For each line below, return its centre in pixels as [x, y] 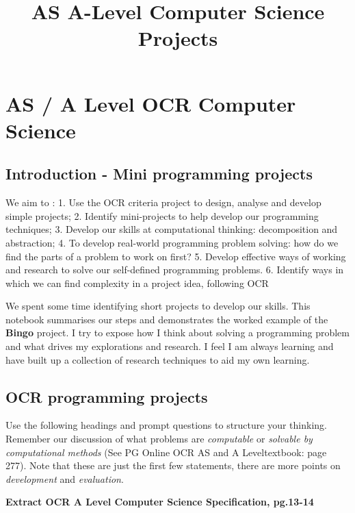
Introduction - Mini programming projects [159, 174]
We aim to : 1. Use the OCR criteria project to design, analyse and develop [163, 202]
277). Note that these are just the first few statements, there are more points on [173, 465]
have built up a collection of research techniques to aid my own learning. [158, 359]
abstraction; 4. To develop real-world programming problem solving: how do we [172, 242]
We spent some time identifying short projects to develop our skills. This [158, 306]
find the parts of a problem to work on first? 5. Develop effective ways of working [176, 256]
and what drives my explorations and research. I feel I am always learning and [170, 346]
